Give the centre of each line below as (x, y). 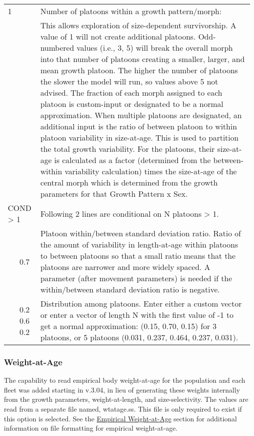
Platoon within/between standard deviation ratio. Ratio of (141, 233)
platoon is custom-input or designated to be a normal (132, 104)
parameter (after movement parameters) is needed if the (136, 278)
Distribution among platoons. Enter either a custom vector (141, 303)
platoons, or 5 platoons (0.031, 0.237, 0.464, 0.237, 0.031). (139, 337)
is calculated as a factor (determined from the (133, 160)
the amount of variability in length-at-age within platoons (139, 244)
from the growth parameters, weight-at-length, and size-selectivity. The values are (126, 399)
